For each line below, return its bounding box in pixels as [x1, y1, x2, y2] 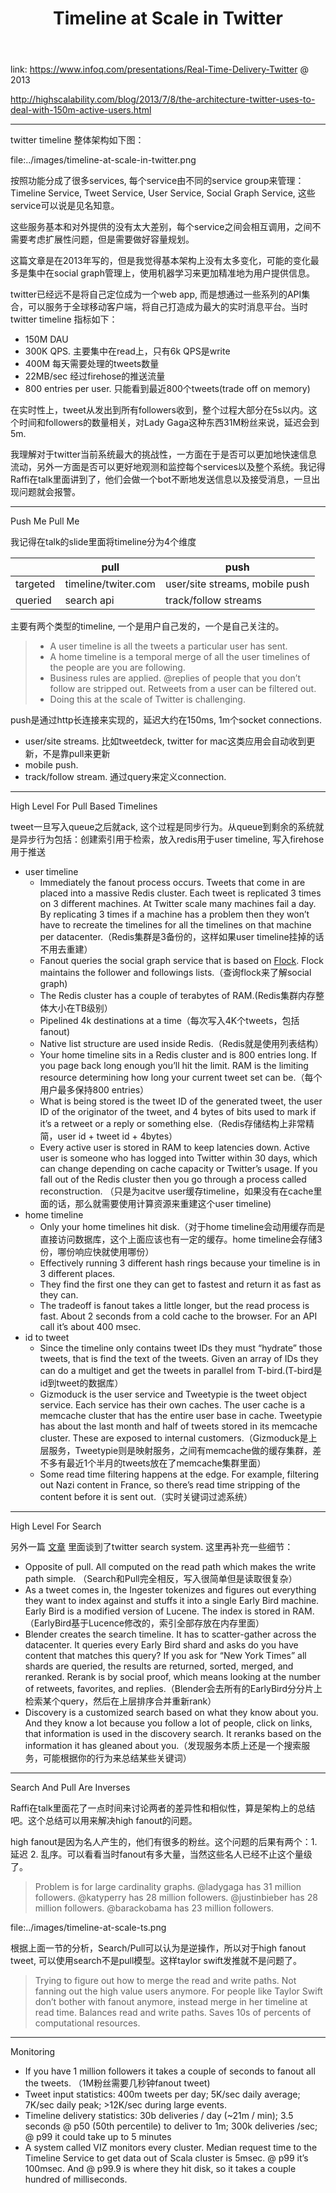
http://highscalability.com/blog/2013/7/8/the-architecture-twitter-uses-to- [10, 93, 316, 106]
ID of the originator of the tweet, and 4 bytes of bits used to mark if [39, 1106, 317, 1118]
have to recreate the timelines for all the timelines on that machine [39, 919, 312, 931]
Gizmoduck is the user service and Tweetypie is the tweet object [39, 1388, 308, 1401]
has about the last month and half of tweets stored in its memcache [39, 1420, 318, 1432]
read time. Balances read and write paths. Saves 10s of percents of [34, 2007, 312, 2019]
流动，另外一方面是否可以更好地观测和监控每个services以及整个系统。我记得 [10, 461, 326, 473]
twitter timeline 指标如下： [10, 313, 118, 326]
